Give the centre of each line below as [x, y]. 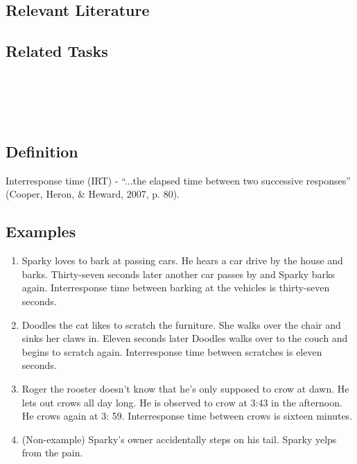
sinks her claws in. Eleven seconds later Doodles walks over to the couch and [185, 338]
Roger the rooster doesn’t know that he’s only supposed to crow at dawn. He [185, 388]
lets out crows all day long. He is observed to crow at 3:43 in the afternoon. [182, 402]
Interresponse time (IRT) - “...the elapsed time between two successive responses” [178, 180]
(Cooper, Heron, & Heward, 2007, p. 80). [93, 194]
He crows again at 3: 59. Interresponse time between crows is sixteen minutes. [187, 416]
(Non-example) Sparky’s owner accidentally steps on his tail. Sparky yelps [179, 439]
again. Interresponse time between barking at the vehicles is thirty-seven [176, 287]
